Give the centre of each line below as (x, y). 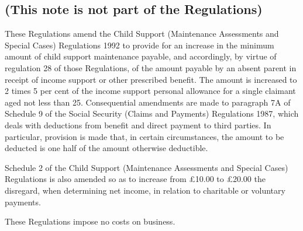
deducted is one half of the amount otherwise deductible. (106, 148)
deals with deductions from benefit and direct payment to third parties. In (138, 125)
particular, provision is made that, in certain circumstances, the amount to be (144, 136)
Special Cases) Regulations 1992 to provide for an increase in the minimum (140, 45)
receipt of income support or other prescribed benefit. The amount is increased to (151, 79)
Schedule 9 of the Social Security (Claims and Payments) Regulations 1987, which (152, 113)
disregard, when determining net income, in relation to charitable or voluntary (145, 190)
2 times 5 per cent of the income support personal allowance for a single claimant (150, 91)
